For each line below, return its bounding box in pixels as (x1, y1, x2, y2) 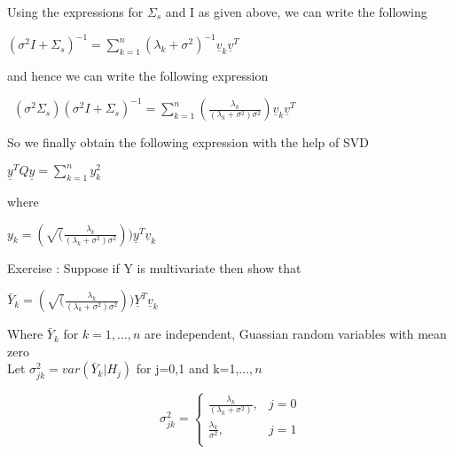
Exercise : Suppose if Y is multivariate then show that (7, 258, 301, 277)
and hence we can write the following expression (7, 67, 269, 85)
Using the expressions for (7, 3, 144, 20)
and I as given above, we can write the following (165, 3, 427, 20)
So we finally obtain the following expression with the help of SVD (7, 133, 369, 152)
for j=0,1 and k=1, (136, 359, 239, 378)
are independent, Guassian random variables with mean (145, 325, 447, 343)
